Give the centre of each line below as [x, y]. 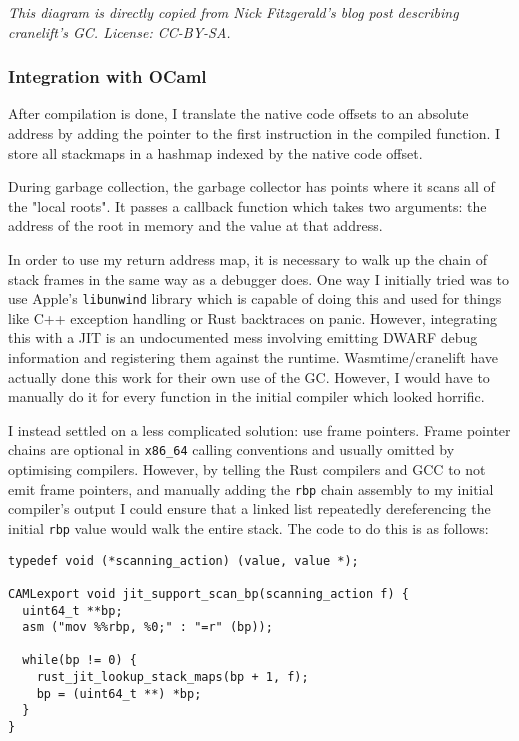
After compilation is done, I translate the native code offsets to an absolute [238, 113]
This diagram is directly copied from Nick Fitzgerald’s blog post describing [233, 12]
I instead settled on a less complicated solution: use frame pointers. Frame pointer [259, 429]
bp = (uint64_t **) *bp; [119, 693]
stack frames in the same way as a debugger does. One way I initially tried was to [259, 278]
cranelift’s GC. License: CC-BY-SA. [119, 31]
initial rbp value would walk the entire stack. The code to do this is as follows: [248, 527]
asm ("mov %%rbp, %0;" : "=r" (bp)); [147, 627]
